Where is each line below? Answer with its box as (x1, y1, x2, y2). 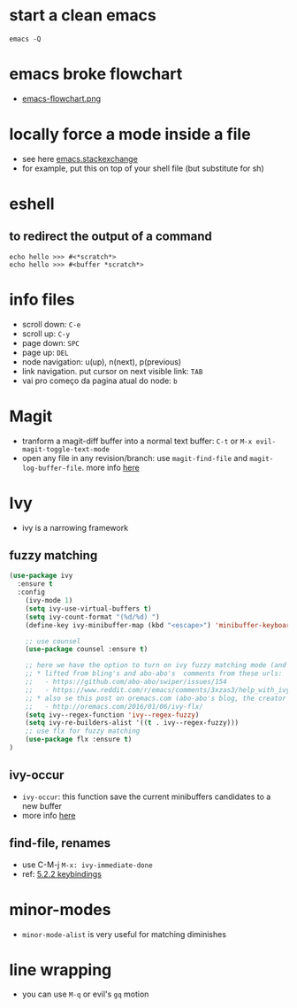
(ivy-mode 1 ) (25, 596, 73, 605)
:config (17, 588, 46, 597)
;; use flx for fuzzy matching (25, 727, 141, 735)
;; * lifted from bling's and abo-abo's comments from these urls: (25, 669, 283, 678)
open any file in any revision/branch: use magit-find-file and (21, 452, 247, 463)
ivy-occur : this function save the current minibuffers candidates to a (21, 791, 271, 802)
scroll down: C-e (21, 319, 81, 329)
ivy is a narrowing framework (21, 522, 129, 533)
